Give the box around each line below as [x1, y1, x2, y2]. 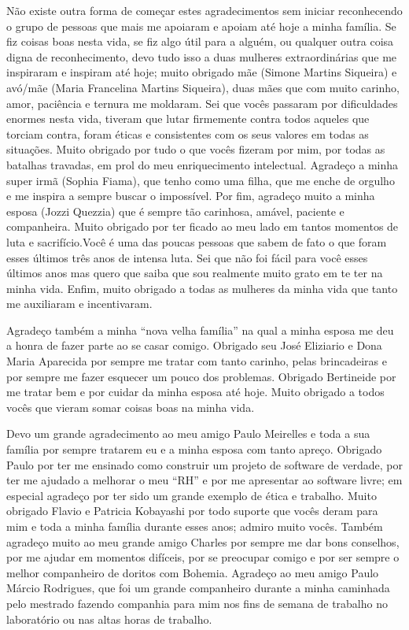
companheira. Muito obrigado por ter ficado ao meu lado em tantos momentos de [6, 218, 399, 235]
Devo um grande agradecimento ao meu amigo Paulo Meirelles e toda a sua [6, 425, 370, 442]
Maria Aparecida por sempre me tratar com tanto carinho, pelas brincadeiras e [6, 353, 387, 369]
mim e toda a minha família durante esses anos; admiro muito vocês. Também [6, 518, 383, 534]
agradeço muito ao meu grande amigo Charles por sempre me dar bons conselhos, [6, 533, 400, 550]
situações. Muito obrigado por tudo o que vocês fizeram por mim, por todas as [6, 141, 385, 157]
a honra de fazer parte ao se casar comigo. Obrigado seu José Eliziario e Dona [6, 337, 382, 354]
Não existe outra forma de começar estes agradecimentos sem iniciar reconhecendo [6, 2, 403, 18]
